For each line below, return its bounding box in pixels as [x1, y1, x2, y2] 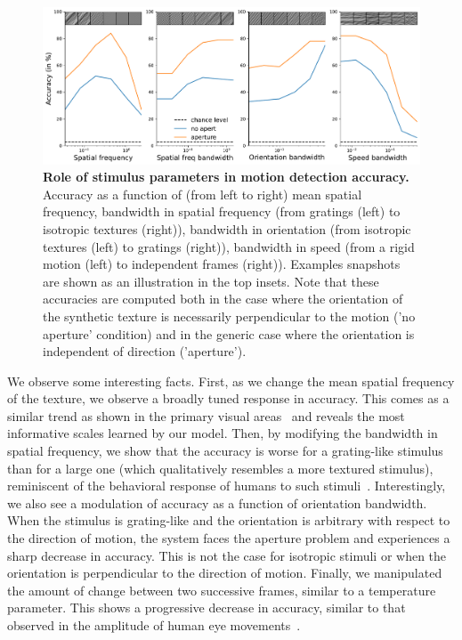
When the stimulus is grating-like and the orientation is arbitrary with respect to [7, 511, 450, 530]
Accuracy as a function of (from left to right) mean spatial [43, 184, 362, 203]
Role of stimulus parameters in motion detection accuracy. [43, 167, 409, 186]
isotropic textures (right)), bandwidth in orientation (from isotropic [43, 219, 411, 238]
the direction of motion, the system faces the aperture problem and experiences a [7, 529, 450, 547]
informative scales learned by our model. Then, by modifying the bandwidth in [7, 424, 438, 442]
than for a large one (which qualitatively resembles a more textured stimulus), [7, 458, 434, 477]
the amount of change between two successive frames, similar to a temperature [7, 580, 436, 599]
